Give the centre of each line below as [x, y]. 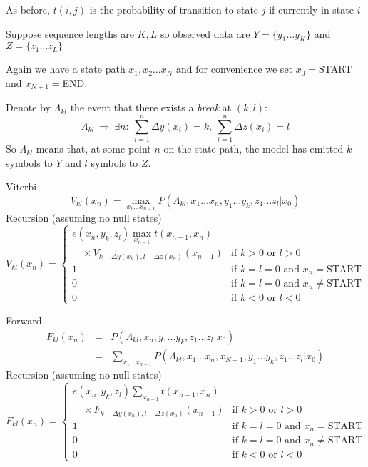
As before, [28, 9]
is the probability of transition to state [174, 9]
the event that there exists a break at [151, 107]
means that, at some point [93, 149]
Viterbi [21, 186]
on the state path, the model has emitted [254, 149]
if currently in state [311, 9]
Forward [24, 320]
